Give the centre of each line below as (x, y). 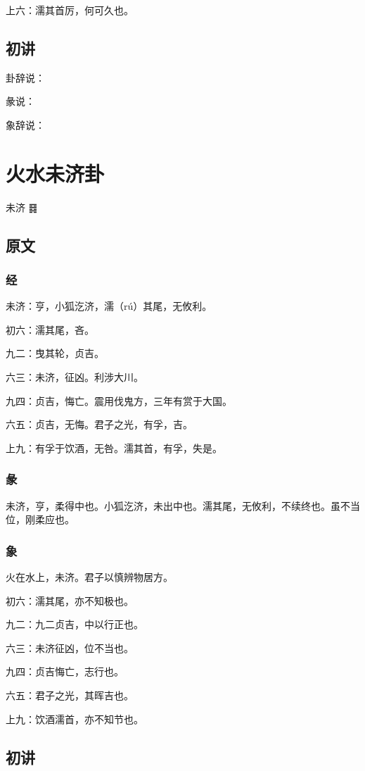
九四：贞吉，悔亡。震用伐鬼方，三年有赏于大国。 (119, 400)
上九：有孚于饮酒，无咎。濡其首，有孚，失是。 (114, 447)
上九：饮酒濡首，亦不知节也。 (75, 719)
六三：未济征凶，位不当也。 (70, 647)
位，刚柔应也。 (40, 519)
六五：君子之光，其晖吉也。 (70, 695)
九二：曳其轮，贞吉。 (55, 353)
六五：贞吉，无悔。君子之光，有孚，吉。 (99, 424)
